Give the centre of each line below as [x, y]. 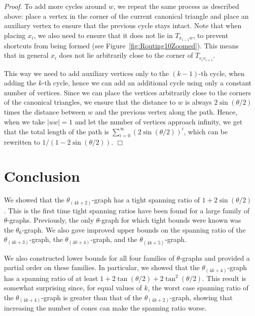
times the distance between [45, 111]
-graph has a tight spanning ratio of [146, 200]
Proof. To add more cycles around [55, 6]
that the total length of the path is [56, 131]
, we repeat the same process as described [176, 6]
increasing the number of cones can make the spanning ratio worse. [105, 308]
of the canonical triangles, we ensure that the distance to [90, 102]
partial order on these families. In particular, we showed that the [102, 267]
